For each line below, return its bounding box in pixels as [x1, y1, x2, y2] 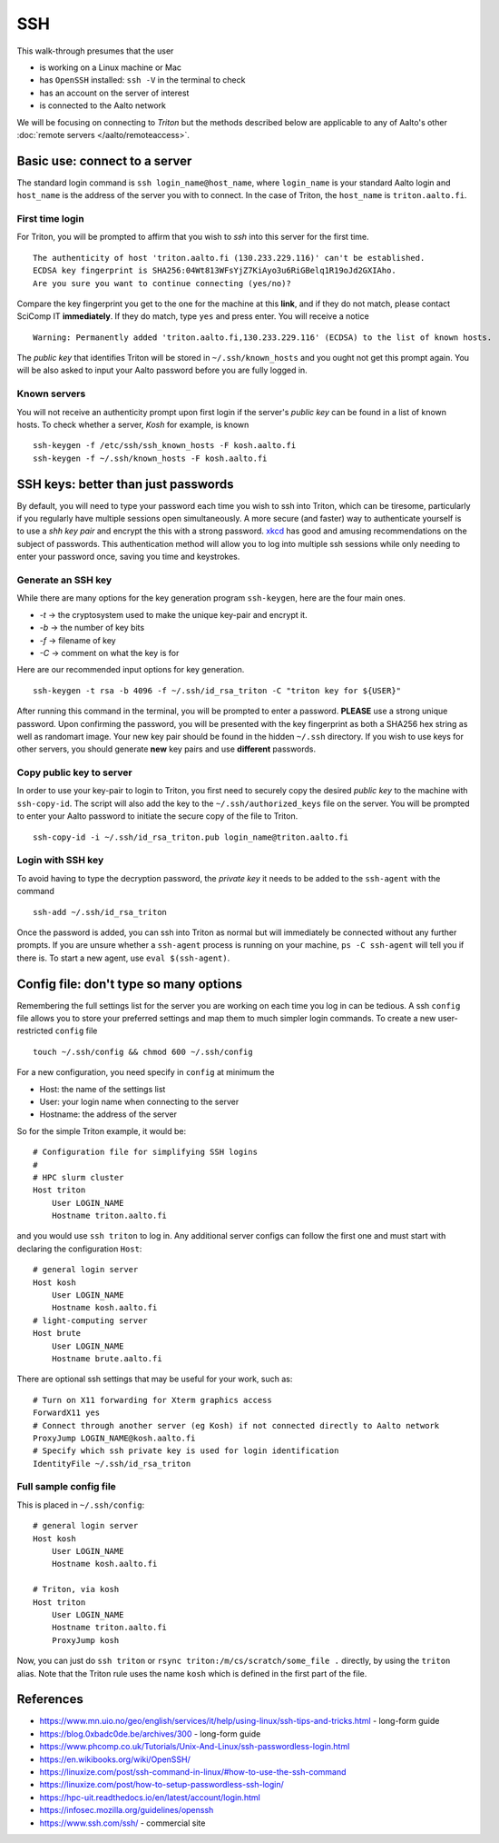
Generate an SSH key [16, 573, 113, 586]
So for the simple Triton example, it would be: [16, 1125, 187, 1136]
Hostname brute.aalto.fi [51, 1353, 162, 1363]
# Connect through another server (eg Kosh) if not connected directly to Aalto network [33, 1420, 440, 1430]
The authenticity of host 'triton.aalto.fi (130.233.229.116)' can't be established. [33, 253, 426, 263]
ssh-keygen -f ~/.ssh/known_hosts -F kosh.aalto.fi [33, 453, 268, 463]
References [16, 1691, 83, 1708]
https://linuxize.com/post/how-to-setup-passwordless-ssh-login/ [39, 1779, 285, 1790]
